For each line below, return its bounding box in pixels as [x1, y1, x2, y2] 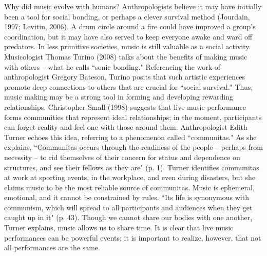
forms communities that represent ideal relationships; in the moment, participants [4, 111, 262, 122]
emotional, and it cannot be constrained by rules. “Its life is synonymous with [4, 192, 249, 203]
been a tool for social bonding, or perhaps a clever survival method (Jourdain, [4, 11, 250, 22]
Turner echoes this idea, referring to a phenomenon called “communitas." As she [4, 131, 257, 142]
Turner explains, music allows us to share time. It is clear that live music [4, 222, 234, 233]
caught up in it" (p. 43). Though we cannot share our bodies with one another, [4, 212, 253, 223]
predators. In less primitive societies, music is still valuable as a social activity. [4, 41, 251, 52]
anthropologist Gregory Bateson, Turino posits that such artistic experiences [4, 71, 245, 82]
